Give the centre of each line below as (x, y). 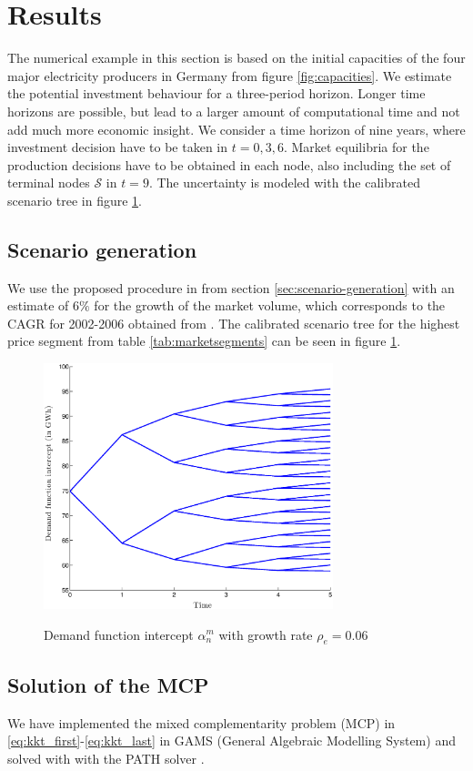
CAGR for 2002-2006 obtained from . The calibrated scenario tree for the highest (234, 323)
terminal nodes (49, 183)
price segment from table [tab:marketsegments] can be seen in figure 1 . (204, 341)
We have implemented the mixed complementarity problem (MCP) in (201, 722)
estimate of (38, 305)
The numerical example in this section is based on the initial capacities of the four (236, 58)
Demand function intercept (119, 634)
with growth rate (266, 634)
